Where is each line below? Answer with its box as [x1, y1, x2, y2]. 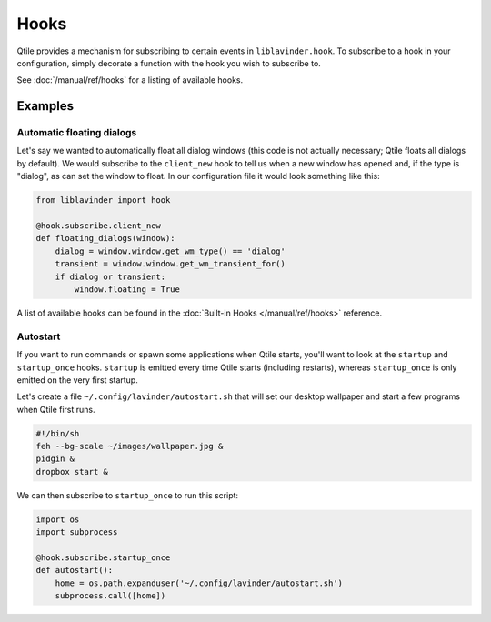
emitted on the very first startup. [16, 374, 138, 386]
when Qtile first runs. [16, 404, 95, 415]
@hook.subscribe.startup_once [35, 552, 171, 563]
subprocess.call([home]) [55, 591, 166, 601]
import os [35, 514, 80, 525]
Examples [16, 98, 75, 114]
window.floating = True [74, 284, 181, 295]
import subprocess [35, 527, 118, 537]
